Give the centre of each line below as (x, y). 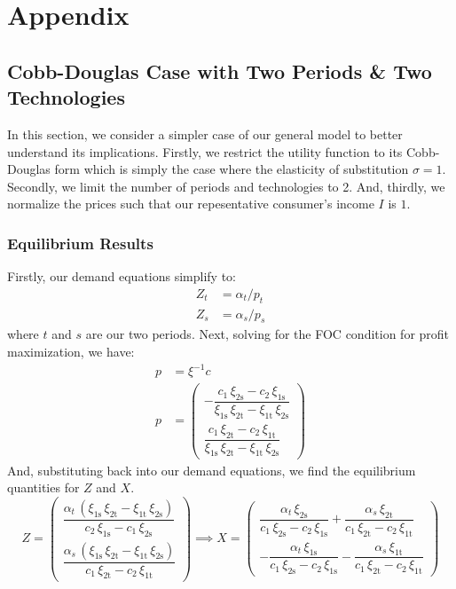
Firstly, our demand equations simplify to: (122, 276)
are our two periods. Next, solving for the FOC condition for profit (267, 334)
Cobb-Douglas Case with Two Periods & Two (220, 71)
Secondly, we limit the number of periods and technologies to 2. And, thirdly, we (226, 186)
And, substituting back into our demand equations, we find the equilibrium (212, 470)
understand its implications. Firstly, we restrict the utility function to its (205, 151)
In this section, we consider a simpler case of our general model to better (205, 134)
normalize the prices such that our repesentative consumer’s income (191, 204)
